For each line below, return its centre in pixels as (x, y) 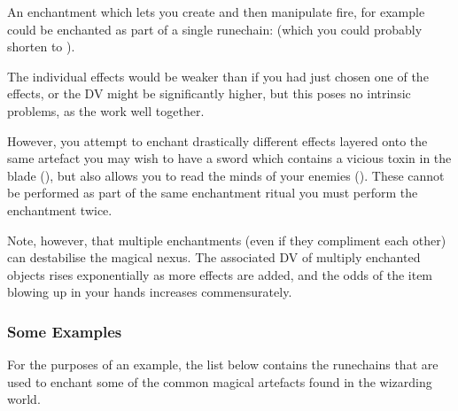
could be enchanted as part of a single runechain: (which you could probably (215, 29)
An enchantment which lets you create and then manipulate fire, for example (216, 12)
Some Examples (65, 331)
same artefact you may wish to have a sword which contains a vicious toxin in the (229, 158)
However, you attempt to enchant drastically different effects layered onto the (217, 140)
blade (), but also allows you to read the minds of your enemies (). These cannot (226, 175)
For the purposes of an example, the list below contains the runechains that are (223, 364)
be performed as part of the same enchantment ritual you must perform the (213, 193)
